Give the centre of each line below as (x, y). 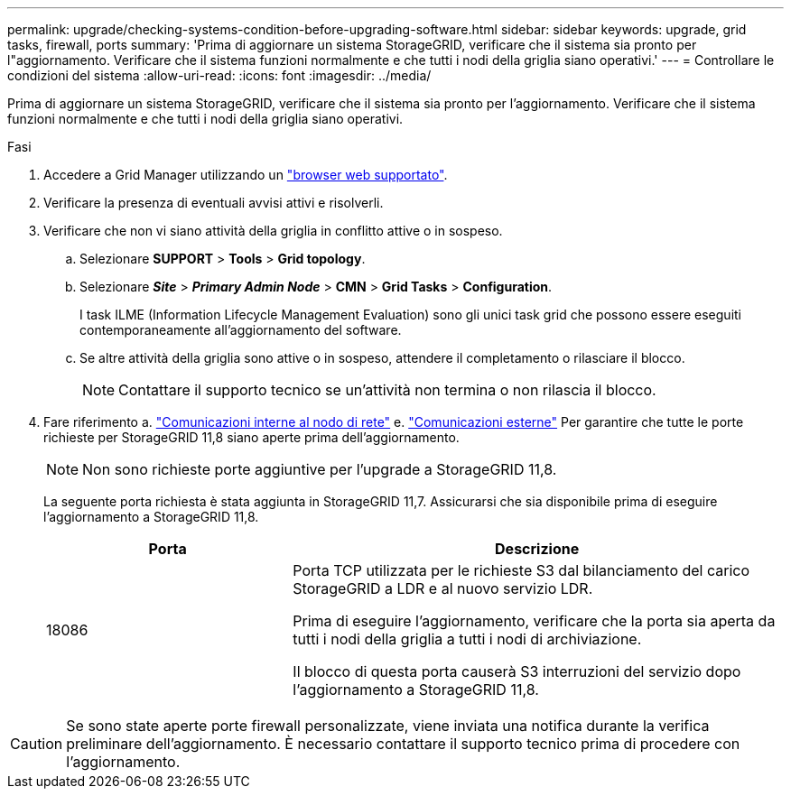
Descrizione (537, 549)
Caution (37, 744)
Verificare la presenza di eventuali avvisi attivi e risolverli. (214, 203)
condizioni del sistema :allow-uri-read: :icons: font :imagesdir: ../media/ (219, 75)
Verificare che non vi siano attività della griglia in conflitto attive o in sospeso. (273, 231)
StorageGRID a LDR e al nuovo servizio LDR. (443, 588)
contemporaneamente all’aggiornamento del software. (241, 330)
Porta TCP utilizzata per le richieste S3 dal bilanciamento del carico (521, 570)
